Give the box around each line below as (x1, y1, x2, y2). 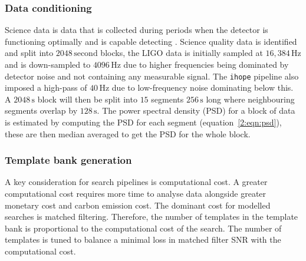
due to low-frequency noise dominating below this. (111, 81, 294, 94)
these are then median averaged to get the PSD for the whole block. (5, 127, 251, 140)
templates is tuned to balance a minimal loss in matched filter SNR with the (5, 233, 281, 246)
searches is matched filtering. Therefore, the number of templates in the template (5, 210, 298, 223)
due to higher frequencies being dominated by (123, 58, 289, 70)
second (74, 49, 98, 58)
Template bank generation (5, 153, 132, 167)
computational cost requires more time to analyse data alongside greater (5, 187, 266, 200)
